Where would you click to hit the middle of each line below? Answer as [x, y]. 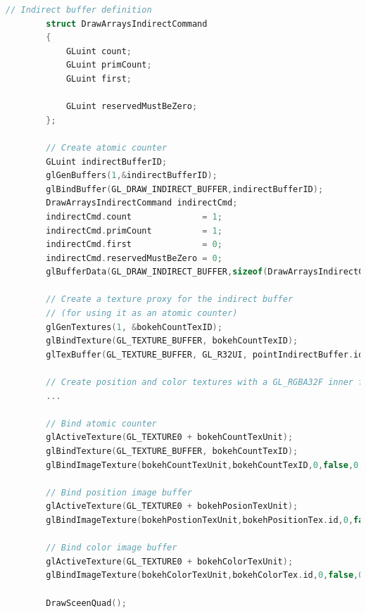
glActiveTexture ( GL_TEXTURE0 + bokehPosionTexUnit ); [172, 506]
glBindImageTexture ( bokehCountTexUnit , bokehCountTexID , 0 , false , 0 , [205, 465]
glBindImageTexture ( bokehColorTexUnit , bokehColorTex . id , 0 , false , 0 [205, 575]
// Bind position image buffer [119, 492]
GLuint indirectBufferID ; [107, 162]
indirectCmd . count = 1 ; [134, 216]
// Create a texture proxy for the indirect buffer [170, 299]
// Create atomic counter [107, 147]
